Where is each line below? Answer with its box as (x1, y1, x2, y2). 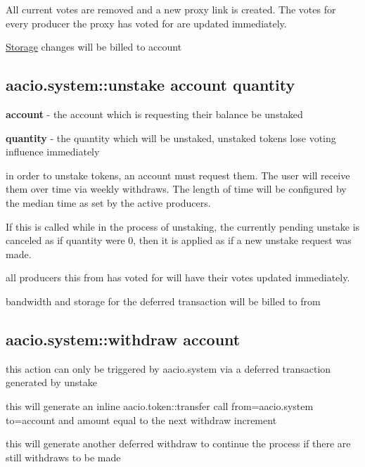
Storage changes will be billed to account (6, 39, 182, 54)
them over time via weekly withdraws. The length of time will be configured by (6, 181, 347, 196)
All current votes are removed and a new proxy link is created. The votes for (6, 2, 336, 16)
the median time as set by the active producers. (6, 195, 211, 210)
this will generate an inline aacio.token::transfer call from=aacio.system (6, 398, 314, 413)
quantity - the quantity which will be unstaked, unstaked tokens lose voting (6, 130, 336, 145)
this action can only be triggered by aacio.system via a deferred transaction (6, 361, 331, 376)
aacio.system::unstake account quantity (6, 74, 295, 96)
